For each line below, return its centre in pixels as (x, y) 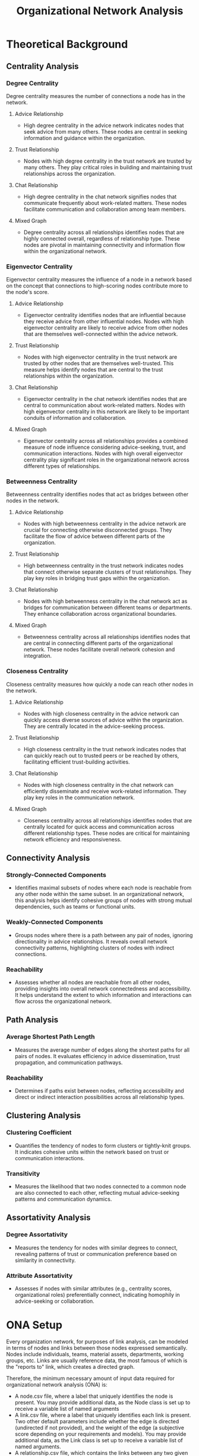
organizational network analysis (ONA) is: (57, 1384)
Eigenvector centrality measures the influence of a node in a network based (99, 280)
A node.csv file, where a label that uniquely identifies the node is (94, 1396)
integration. (38, 656)
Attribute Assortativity (40, 1275)
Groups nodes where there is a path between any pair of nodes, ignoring (104, 935)
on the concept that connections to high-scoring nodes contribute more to (97, 286)
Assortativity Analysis (48, 1218)
